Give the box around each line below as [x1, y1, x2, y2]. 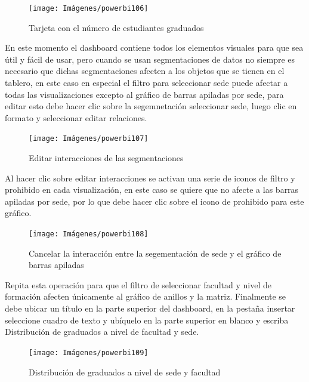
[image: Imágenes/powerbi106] [29, 4, 149, 13]
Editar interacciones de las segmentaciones [29, 152, 184, 164]
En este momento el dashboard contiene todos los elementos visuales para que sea [5, 41, 304, 54]
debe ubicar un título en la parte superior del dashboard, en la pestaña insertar [5, 302, 295, 315]
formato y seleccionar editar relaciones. [5, 111, 147, 124]
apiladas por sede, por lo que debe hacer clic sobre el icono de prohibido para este [5, 195, 304, 207]
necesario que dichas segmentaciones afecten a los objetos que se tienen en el [5, 64, 285, 77]
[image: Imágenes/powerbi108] [29, 230, 149, 239]
